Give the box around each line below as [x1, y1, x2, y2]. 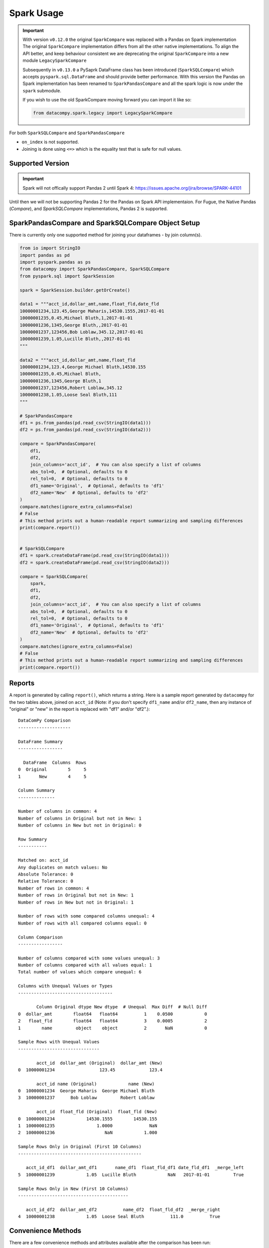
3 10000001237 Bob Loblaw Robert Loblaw [18, 1095, 155, 1101]
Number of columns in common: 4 [18, 809, 97, 814]
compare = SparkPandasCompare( [19, 441, 97, 447]
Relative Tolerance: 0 [18, 879, 74, 884]
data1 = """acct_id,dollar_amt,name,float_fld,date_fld [19, 301, 159, 307]
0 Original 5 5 [18, 767, 87, 772]
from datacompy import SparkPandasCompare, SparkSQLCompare [19, 266, 170, 272]
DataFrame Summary [18, 739, 63, 744]
